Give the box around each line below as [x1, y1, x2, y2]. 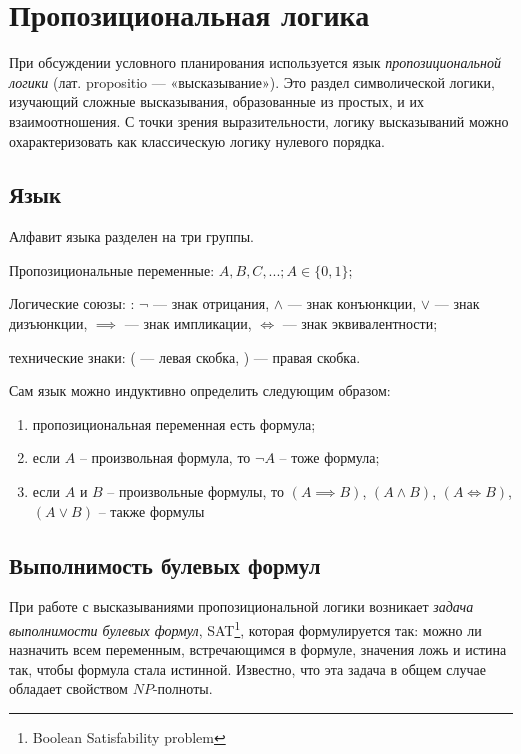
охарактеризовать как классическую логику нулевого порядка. [9, 130, 385, 151]
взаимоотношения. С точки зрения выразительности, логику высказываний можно [9, 110, 509, 131]
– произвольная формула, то [79, 447, 251, 468]
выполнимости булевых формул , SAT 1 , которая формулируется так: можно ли [9, 617, 482, 640]
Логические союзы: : [9, 293, 135, 314]
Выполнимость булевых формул [9, 549, 321, 580]
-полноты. [152, 678, 213, 699]
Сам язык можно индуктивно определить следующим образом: [9, 380, 391, 401]
